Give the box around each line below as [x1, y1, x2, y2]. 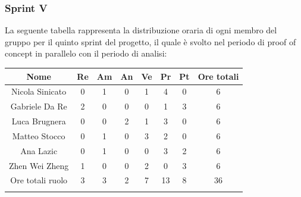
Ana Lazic [20, 144, 58, 157]
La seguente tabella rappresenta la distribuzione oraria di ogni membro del [5, 24, 277, 36]
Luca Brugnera [11, 115, 66, 127]
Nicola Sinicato [11, 85, 67, 98]
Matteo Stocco [12, 129, 65, 142]
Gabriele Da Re [10, 100, 67, 112]
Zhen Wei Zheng [9, 159, 69, 171]
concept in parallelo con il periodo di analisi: [5, 47, 167, 60]
